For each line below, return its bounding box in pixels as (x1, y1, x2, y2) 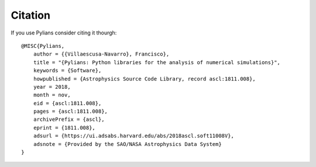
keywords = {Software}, (33, 67, 102, 74)
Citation (11, 9, 51, 22)
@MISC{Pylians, (21, 43, 65, 49)
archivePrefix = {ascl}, (33, 116, 105, 123)
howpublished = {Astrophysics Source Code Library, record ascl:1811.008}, (33, 75, 256, 82)
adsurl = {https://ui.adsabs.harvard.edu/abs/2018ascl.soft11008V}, (33, 133, 234, 140)
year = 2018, (33, 83, 71, 90)
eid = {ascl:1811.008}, (33, 100, 102, 106)
